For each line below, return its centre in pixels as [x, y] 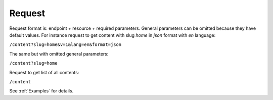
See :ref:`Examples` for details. [41, 91]
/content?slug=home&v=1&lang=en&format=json [65, 45]
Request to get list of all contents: [44, 72]
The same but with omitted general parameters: [59, 54]
